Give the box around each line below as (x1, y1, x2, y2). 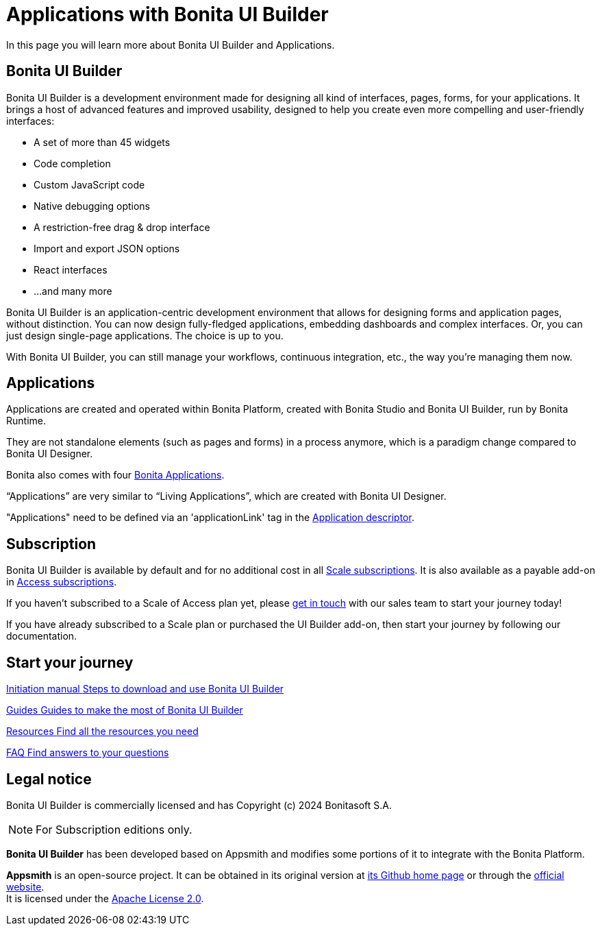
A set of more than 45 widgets (34, 136, 171, 148)
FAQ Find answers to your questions (6, 747, 169, 759)
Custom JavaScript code (34, 178, 145, 191)
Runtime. (6, 415, 46, 427)
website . (6, 880, 45, 893)
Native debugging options (34, 199, 151, 212)
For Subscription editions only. (36, 822, 192, 836)
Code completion (34, 157, 111, 169)
